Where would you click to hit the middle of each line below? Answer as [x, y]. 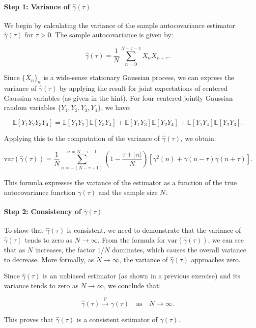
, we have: [116, 107]
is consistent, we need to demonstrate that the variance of [154, 230]
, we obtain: [198, 138]
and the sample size [128, 192]
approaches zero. [216, 259]
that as [14, 249]
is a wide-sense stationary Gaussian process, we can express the [139, 77]
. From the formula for [131, 239]
